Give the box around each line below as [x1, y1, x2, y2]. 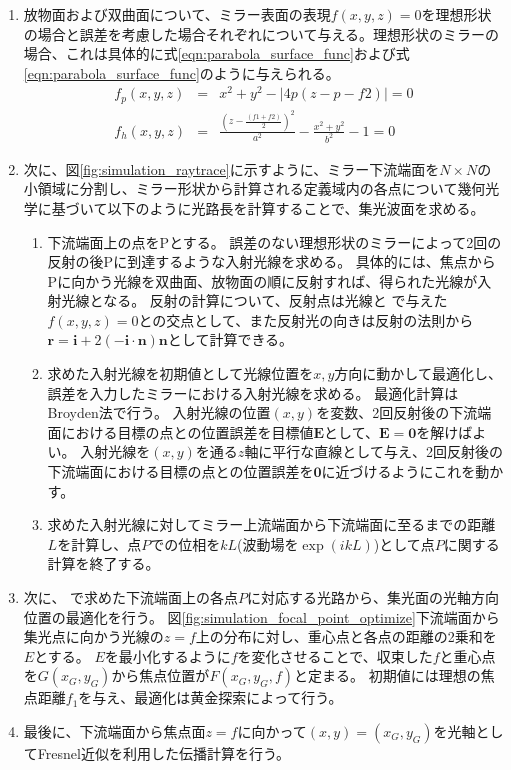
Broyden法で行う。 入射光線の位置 [47, 402, 271, 423]
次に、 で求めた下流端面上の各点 [23, 587, 239, 607]
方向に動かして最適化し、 [334, 363, 502, 384]
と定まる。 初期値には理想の [294, 665, 481, 686]
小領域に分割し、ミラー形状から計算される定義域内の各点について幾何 [23, 178, 486, 199]
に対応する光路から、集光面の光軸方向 [247, 587, 500, 607]
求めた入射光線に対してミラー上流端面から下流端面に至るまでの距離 [47, 514, 496, 535]
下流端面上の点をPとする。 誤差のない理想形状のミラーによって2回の [47, 231, 502, 252]
